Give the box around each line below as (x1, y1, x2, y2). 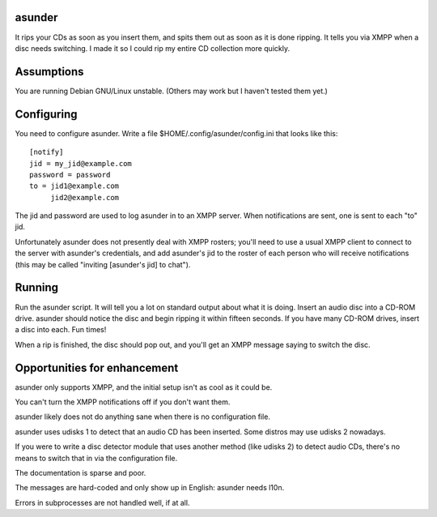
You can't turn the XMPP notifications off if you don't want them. (15, 397, 231, 407)
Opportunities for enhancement (15, 361, 179, 374)
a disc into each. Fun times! (15, 325, 107, 335)
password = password (29, 170, 111, 179)
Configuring (15, 107, 78, 121)
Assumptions (15, 65, 84, 79)
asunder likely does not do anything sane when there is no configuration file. (15, 412, 271, 421)
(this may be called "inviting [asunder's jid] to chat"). (15, 259, 191, 269)
